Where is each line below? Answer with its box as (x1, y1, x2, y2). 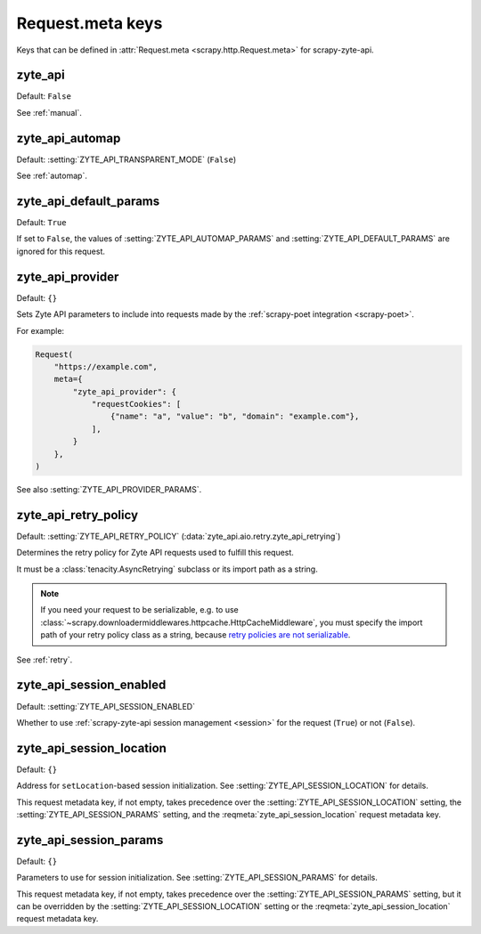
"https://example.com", (53, 361, 158, 371)
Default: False (16, 91, 71, 102)
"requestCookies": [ (91, 399, 182, 410)
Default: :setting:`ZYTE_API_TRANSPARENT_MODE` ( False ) (16, 154, 237, 165)
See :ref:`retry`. (16, 654, 73, 665)
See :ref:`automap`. (16, 170, 88, 182)
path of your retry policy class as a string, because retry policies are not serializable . (40, 629, 351, 640)
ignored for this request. (16, 246, 106, 256)
